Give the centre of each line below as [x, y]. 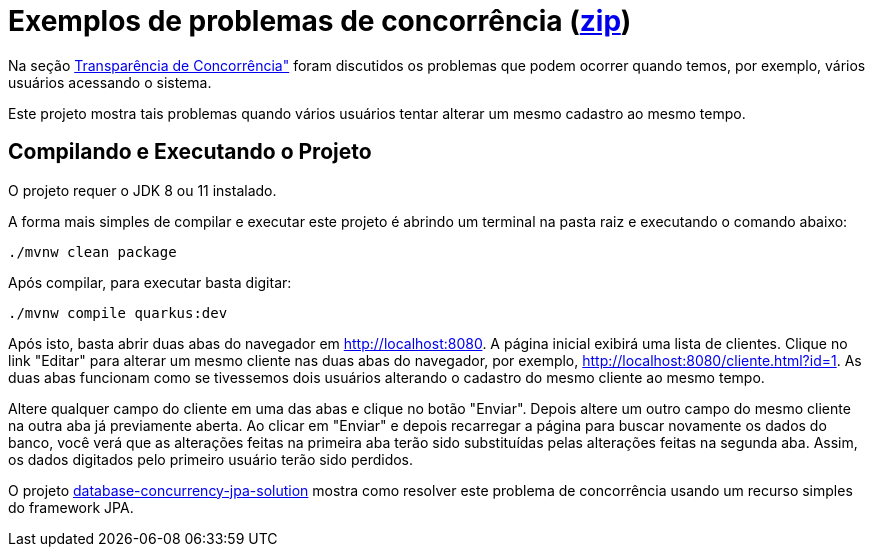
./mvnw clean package [92, 251]
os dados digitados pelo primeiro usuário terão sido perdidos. [211, 459]
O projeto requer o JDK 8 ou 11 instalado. [142, 190]
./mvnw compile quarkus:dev [118, 312]
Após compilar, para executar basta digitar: [150, 282]
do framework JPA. [71, 507]
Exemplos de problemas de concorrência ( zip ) [320, 21]
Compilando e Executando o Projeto [190, 152]
